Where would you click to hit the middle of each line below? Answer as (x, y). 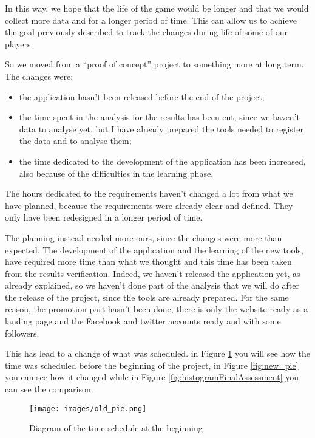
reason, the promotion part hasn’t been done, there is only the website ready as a (157, 309)
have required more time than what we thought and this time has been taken (148, 262)
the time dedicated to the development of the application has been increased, (162, 161)
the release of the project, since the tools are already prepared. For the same (147, 297)
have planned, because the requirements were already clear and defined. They (149, 205)
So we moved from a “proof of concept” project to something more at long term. (154, 64)
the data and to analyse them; (75, 141)
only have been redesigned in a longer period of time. (104, 217)
